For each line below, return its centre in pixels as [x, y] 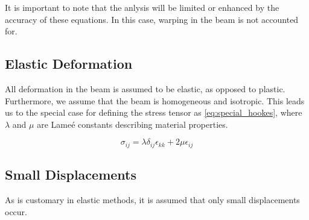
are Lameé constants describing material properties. [132, 124]
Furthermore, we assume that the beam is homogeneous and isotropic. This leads [155, 100]
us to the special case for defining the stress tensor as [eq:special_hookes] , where [154, 112]
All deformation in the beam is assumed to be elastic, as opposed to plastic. [145, 88]
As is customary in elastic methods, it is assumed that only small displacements [152, 200]
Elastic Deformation [69, 64]
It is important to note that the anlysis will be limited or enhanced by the [142, 7]
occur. [16, 211]
